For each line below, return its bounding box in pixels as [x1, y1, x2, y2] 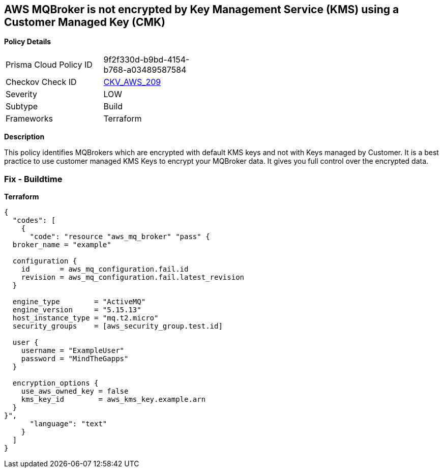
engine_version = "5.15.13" [12, 306, 141, 314]
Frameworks [6, 113, 53, 124]
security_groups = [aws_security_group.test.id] [12, 322, 223, 331]
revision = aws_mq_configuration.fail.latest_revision [21, 273, 245, 282]
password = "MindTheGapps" [21, 355, 129, 363]
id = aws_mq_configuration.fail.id [21, 265, 189, 274]
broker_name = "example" [12, 241, 111, 249]
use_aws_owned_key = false [21, 387, 129, 396]
